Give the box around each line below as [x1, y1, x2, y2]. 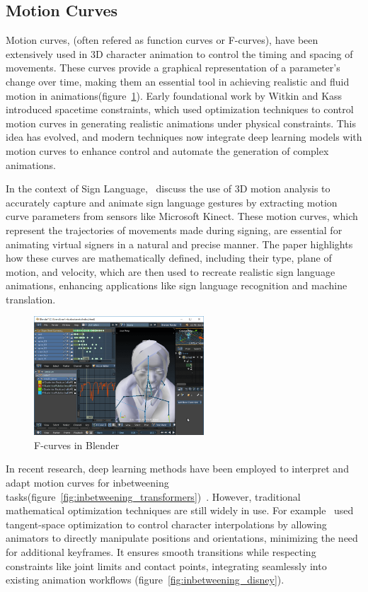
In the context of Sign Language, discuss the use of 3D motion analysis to [6, 181, 330, 196]
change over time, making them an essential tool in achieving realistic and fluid [6, 74, 350, 88]
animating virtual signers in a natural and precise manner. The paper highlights [6, 236, 353, 251]
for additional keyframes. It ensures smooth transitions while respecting [6, 544, 316, 559]
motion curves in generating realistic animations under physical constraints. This [6, 115, 357, 130]
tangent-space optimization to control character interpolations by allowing [6, 516, 327, 531]
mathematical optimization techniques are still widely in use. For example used [6, 503, 354, 518]
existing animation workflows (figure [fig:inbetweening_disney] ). [6, 572, 284, 587]
